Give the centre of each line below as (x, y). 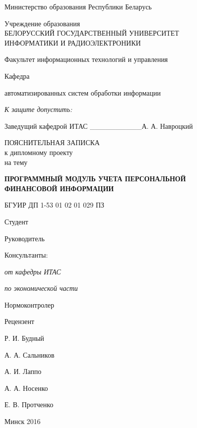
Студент (17, 221)
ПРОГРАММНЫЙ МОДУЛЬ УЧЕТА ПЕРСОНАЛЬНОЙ (95, 179)
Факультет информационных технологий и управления (86, 59)
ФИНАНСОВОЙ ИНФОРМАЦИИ (59, 188)
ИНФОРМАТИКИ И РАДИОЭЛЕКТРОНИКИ (73, 42)
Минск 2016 (23, 421)
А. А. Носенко (26, 388)
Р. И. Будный (24, 338)
